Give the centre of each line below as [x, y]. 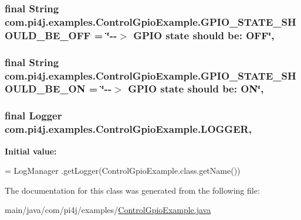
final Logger [33, 116]
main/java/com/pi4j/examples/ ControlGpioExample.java [108, 210]
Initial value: [31, 151]
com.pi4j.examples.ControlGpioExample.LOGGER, [128, 129]
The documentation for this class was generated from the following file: [132, 190]
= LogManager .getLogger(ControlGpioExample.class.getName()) [123, 171]
